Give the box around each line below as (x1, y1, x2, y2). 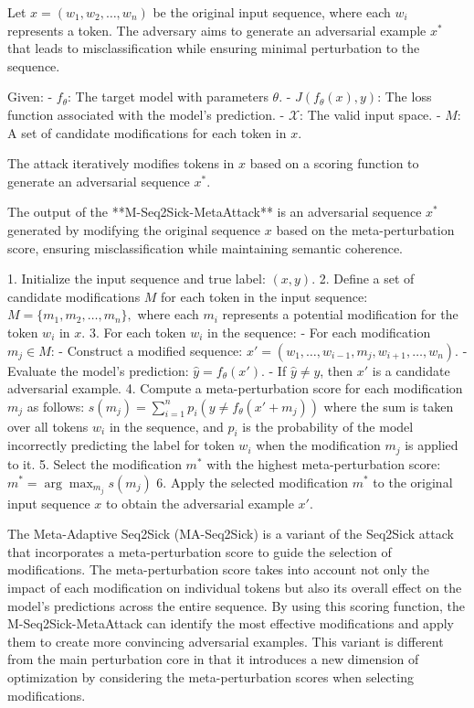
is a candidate (372, 360, 450, 380)
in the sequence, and (109, 416, 224, 435)
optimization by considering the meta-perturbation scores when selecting (7, 667, 414, 686)
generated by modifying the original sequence (7, 220, 261, 239)
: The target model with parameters (68, 87, 269, 106)
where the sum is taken (323, 396, 454, 415)
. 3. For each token (81, 322, 186, 341)
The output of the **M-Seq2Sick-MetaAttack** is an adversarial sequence (7, 202, 422, 221)
